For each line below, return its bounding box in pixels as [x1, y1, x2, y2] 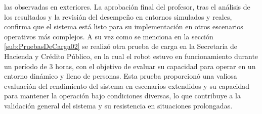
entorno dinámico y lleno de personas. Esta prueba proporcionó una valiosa [4, 71, 237, 81]
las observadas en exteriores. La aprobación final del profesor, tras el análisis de [4, 2, 250, 12]
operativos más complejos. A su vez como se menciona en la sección [4, 31, 213, 41]
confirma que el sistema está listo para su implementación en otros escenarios [4, 21, 243, 32]
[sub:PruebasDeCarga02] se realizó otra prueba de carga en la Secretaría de [4, 41, 237, 51]
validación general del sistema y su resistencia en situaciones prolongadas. [4, 100, 233, 110]
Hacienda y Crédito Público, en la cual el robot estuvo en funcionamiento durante [4, 50, 258, 61]
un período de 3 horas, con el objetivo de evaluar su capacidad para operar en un [4, 61, 256, 71]
